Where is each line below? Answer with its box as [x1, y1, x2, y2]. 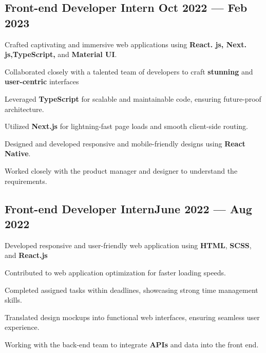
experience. [5, 322, 40, 332]
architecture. [5, 103, 44, 114]
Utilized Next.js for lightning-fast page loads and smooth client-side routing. [5, 121, 249, 132]
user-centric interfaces [5, 76, 79, 87]
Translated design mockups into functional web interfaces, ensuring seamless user [5, 311, 260, 322]
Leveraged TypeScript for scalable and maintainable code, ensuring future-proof [5, 93, 261, 104]
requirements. [5, 175, 47, 186]
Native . [5, 148, 31, 159]
